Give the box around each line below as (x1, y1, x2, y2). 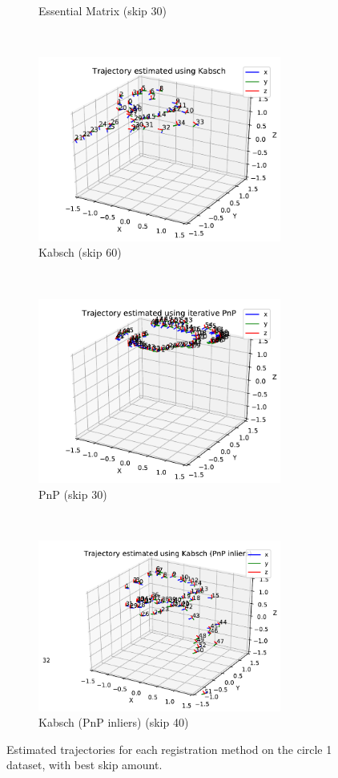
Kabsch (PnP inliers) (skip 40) (38, 714, 189, 731)
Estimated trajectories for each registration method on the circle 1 (6, 740, 332, 757)
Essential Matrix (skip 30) (38, 2, 167, 18)
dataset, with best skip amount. (6, 756, 163, 773)
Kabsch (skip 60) (38, 244, 122, 261)
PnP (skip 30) (38, 485, 107, 502)
